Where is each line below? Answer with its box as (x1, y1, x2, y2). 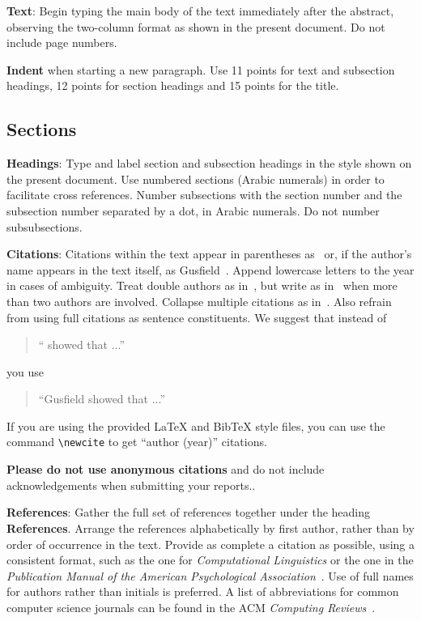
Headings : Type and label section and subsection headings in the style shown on (6, 155, 412, 172)
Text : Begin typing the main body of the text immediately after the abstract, (6, 2, 394, 19)
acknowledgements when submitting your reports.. (6, 476, 256, 493)
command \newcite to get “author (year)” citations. (6, 433, 267, 450)
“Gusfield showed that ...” (38, 390, 165, 407)
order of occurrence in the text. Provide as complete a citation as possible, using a (6, 535, 415, 552)
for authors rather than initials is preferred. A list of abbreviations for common (6, 583, 399, 600)
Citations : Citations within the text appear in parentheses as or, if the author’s (6, 245, 412, 262)
